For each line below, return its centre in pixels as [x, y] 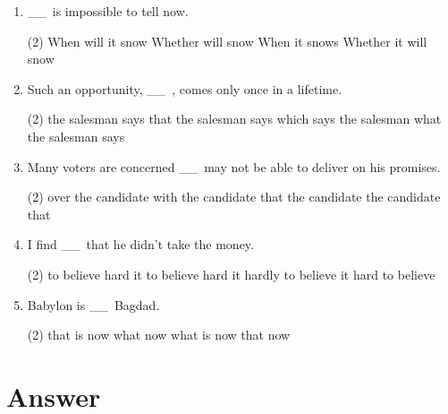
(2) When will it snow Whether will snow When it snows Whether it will [227, 41]
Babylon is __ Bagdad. [93, 304]
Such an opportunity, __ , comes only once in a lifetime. [185, 88]
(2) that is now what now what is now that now [159, 335]
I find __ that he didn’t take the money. [140, 244]
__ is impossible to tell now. [108, 11]
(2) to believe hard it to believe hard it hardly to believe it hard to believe [231, 274]
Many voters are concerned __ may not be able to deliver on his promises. [234, 166]
